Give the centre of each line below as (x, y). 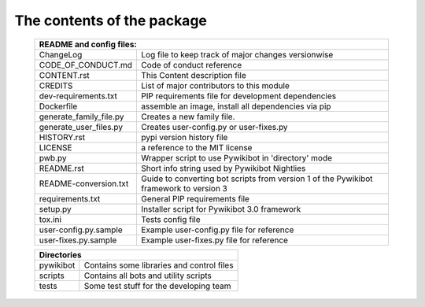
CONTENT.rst (64, 75)
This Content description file (194, 75)
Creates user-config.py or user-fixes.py (214, 127)
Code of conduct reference (192, 65)
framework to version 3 (184, 188)
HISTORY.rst (62, 137)
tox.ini (50, 219)
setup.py (55, 209)
